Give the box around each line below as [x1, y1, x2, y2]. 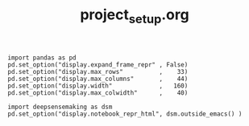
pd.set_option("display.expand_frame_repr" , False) [7, 60, 189, 69]
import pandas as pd [7, 54, 77, 62]
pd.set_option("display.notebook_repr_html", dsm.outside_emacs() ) [7, 110, 243, 118]
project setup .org [79, 6, 190, 26]
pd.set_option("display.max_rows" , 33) [7, 67, 189, 75]
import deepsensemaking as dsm [7, 103, 113, 111]
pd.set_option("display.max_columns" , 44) [7, 75, 189, 83]
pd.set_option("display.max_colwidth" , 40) [7, 88, 189, 97]
